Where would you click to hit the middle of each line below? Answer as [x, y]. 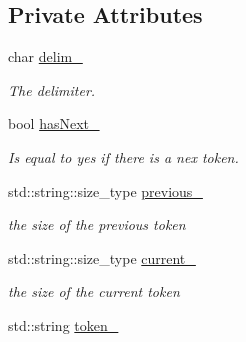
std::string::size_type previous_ [105, 190]
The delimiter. [52, 89]
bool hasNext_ [54, 123]
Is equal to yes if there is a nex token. [123, 156]
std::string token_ [63, 324]
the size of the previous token [97, 224]
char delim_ [45, 56]
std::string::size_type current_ [102, 257]
